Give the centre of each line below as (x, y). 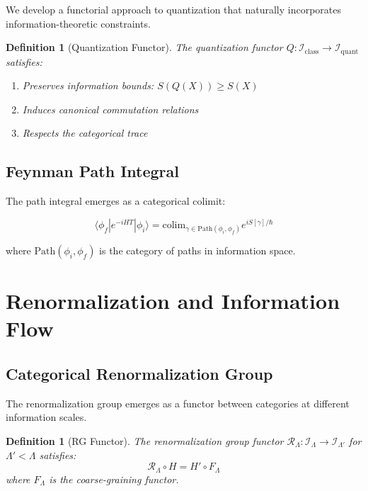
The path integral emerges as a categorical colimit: (116, 201)
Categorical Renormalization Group (139, 373)
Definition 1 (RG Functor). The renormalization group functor (145, 440)
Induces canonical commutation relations (110, 109)
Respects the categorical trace (85, 133)
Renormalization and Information (173, 301)
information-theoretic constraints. (78, 23)
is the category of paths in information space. (197, 250)
